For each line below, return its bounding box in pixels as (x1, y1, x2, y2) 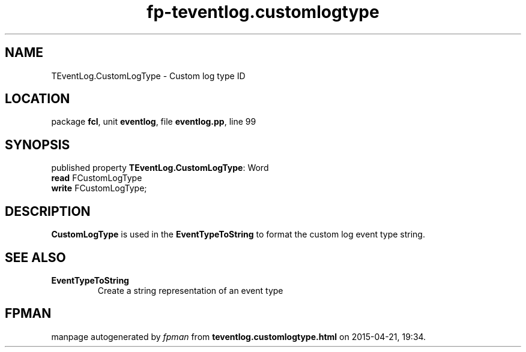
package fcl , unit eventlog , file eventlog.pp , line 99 (51, 116, 256, 127)
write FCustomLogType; (51, 183, 147, 194)
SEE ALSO (5, 249, 66, 265)
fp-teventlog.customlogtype (147, 2, 379, 22)
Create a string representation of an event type (97, 285, 283, 296)
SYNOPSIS (5, 137, 70, 152)
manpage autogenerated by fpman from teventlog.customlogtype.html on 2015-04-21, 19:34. (51, 331, 426, 342)
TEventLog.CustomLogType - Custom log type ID (51, 70, 246, 81)
